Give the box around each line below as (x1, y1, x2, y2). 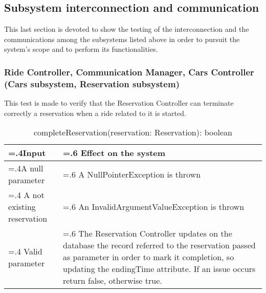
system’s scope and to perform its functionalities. (4, 44, 158, 54)
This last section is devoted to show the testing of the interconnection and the (4, 24, 249, 34)
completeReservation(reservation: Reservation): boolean (34, 126, 232, 139)
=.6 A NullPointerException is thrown (62, 168, 201, 180)
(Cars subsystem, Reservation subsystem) (4, 77, 180, 90)
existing (8, 201, 36, 213)
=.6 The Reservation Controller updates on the (62, 227, 232, 240)
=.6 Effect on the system (62, 147, 166, 159)
